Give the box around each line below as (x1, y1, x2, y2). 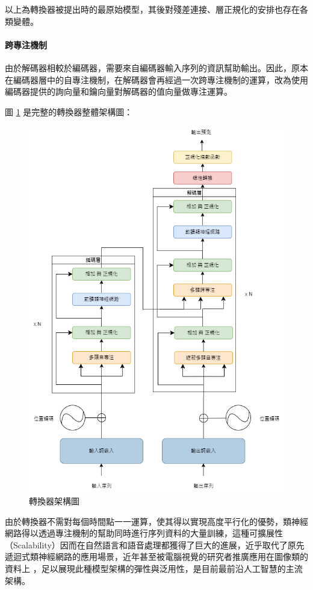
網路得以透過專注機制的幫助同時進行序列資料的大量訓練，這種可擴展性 (5, 527, 283, 539)
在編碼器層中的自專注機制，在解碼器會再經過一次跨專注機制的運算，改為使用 (5, 73, 308, 86)
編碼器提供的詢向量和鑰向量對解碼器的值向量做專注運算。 (5, 85, 232, 98)
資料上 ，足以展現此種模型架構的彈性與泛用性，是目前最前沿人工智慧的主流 (5, 562, 303, 574)
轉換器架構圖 (29, 495, 79, 507)
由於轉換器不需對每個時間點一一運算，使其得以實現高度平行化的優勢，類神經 (5, 515, 308, 527)
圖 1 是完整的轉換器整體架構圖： (5, 105, 133, 118)
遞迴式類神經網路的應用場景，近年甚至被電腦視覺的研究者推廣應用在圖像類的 (5, 550, 308, 563)
